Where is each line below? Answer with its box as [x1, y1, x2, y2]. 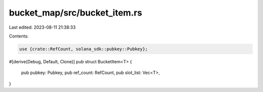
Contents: [9, 33, 29, 39]
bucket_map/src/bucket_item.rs [9, 7, 142, 18]
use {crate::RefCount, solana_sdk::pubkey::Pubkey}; [19, 46, 148, 52]
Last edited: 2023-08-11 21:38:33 [9, 24, 76, 30]
